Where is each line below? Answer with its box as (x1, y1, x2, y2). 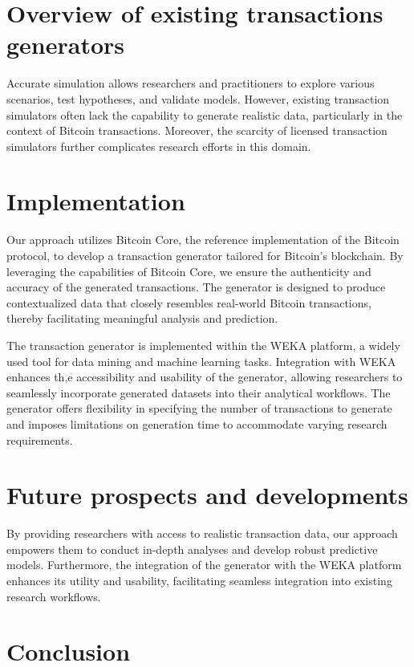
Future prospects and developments (6, 478, 408, 511)
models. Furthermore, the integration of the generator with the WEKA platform (6, 556, 402, 573)
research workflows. (6, 588, 101, 604)
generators (6, 28, 125, 61)
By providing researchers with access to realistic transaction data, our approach (6, 525, 398, 542)
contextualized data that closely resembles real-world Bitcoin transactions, (6, 294, 371, 311)
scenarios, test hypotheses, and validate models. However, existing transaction (6, 90, 390, 107)
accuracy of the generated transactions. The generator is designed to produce (6, 279, 386, 295)
